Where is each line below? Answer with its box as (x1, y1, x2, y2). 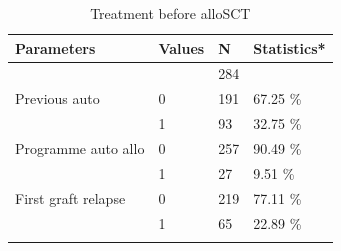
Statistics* (253, 37, 326, 58)
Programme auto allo (15, 137, 145, 158)
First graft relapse (15, 187, 126, 208)
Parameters (15, 37, 96, 58)
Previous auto (15, 88, 100, 109)
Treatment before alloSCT (90, 3, 251, 23)
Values (158, 37, 205, 58)
